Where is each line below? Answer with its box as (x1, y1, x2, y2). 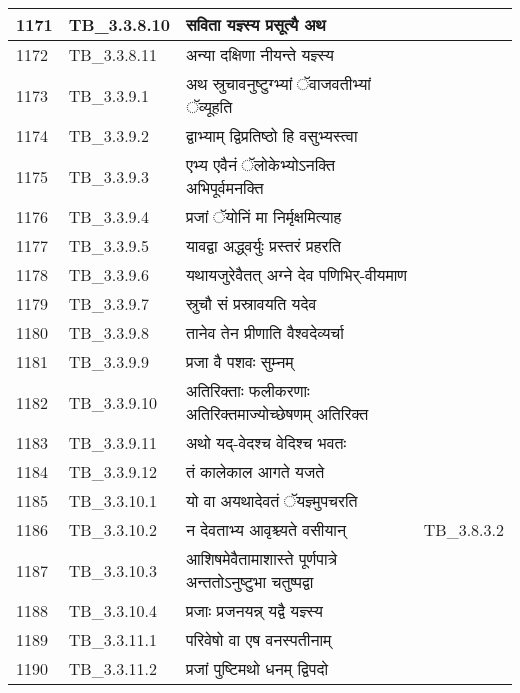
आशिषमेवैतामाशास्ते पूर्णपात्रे (185, 547, 338, 570)
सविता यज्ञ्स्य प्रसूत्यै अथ (185, 13, 326, 36)
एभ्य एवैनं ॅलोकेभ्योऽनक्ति (185, 153, 336, 176)
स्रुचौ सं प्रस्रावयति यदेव (185, 292, 317, 315)
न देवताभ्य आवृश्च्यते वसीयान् (185, 518, 347, 541)
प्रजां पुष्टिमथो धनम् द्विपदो (185, 657, 329, 680)
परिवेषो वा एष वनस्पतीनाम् (185, 628, 332, 651)
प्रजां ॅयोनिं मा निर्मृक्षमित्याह (185, 205, 342, 228)
